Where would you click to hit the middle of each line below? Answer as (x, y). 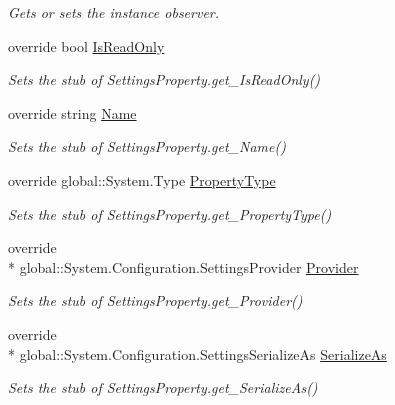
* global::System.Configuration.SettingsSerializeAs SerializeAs (197, 353)
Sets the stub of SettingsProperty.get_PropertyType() (170, 213)
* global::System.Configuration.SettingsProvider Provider (183, 266)
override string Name (72, 112)
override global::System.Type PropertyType (142, 179)
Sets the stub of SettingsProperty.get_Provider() (155, 300)
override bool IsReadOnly (86, 45)
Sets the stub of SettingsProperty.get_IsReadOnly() (164, 79)
